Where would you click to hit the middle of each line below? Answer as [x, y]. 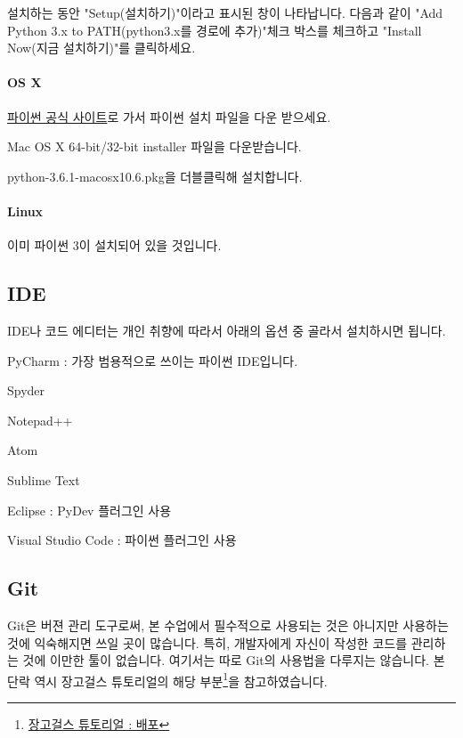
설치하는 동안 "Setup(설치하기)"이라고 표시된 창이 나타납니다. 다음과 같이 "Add [225, 12]
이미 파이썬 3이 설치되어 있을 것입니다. [114, 245]
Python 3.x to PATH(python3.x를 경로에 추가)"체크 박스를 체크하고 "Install [215, 30]
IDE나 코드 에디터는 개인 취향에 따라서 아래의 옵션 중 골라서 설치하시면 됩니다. [227, 330]
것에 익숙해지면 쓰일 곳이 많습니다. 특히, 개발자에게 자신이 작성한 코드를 [207, 642]
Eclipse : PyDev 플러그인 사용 [89, 510]
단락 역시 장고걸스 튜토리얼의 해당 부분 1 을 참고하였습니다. [167, 679]
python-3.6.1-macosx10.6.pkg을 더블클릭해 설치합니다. [155, 176]
